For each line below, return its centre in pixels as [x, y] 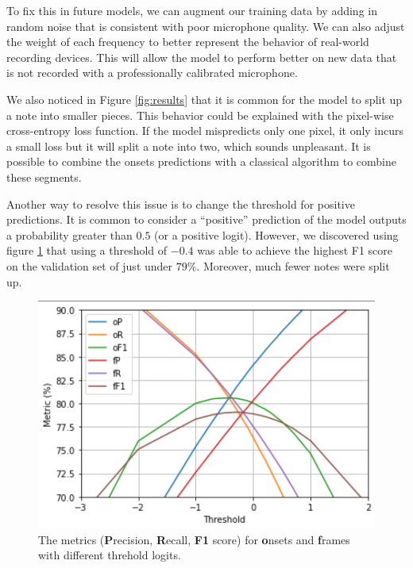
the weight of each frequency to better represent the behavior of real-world [188, 42]
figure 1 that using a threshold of [87, 250]
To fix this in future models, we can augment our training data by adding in [192, 10]
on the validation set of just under [90, 265]
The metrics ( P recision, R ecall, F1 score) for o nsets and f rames [194, 539]
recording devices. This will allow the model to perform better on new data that [202, 57]
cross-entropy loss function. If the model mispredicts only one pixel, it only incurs [205, 130]
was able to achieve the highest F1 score [295, 250]
